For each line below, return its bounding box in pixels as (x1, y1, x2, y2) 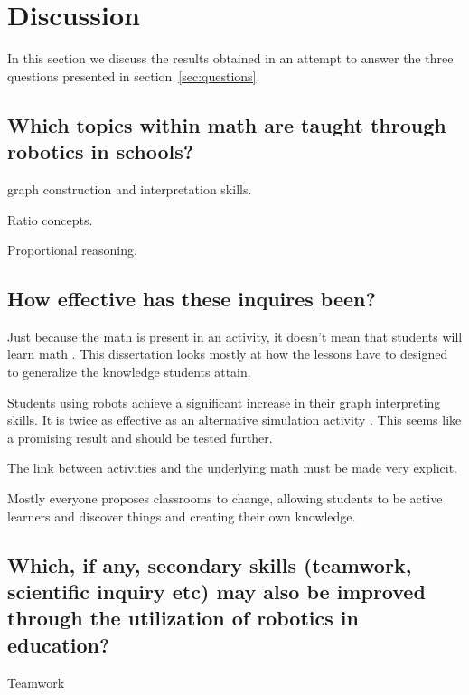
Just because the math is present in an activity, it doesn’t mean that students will (7, 326, 463, 345)
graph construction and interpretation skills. (7, 179, 252, 198)
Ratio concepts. (7, 210, 93, 229)
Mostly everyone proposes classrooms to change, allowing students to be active (7, 489, 443, 508)
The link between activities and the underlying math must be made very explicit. (7, 458, 458, 477)
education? (7, 630, 110, 658)
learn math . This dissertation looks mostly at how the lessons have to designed (7, 344, 448, 363)
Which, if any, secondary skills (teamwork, (7, 550, 412, 578)
